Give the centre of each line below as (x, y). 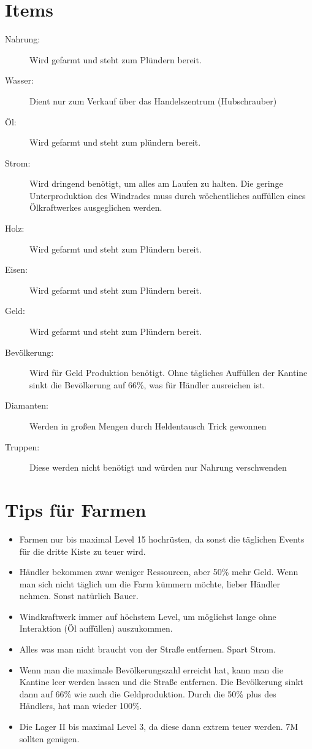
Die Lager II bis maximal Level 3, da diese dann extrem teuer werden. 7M (159, 727)
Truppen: (22, 446)
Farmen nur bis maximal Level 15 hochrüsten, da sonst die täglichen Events (162, 539)
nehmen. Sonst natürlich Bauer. (79, 596)
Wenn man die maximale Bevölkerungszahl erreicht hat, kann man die (151, 669)
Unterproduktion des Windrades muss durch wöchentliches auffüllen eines (168, 195)
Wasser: (19, 80)
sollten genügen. (49, 738)
